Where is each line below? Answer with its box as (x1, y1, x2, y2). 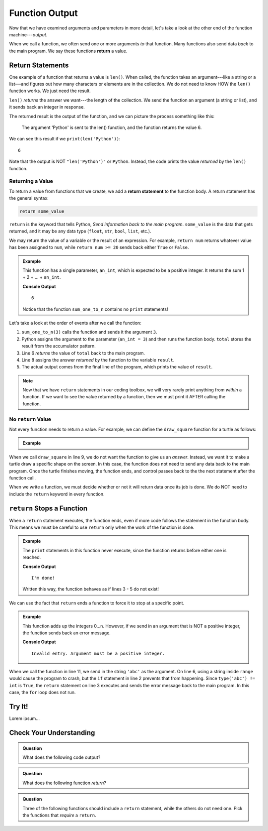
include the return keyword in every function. (9, 491, 105, 497)
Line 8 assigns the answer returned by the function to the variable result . (21, 356, 175, 363)
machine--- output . (9, 31, 48, 37)
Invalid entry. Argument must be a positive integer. (31, 650, 165, 656)
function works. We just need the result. (9, 88, 91, 94)
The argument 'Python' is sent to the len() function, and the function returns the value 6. (21, 124, 202, 130)
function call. (9, 475, 36, 480)
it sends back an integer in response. (9, 104, 85, 110)
